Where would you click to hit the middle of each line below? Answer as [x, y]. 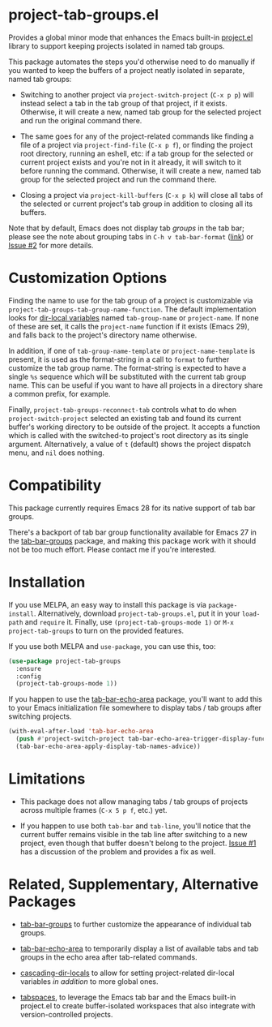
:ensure [29, 668]
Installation [47, 582]
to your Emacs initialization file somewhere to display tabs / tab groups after [135, 708]
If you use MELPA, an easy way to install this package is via [107, 604]
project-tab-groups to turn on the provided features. [96, 630]
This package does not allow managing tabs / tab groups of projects [134, 801]
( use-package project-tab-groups [65, 661]
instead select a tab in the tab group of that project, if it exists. [124, 103]
